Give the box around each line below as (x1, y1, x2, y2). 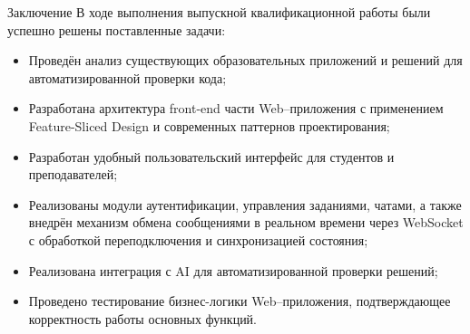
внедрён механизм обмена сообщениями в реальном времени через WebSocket (28, 213, 464, 232)
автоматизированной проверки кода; (28, 68, 227, 87)
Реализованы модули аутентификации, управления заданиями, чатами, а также (28, 195, 462, 214)
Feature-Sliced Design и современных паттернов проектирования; (28, 116, 390, 135)
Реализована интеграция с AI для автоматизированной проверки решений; (28, 261, 438, 280)
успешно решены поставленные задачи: (7, 20, 226, 39)
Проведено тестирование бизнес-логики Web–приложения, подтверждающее (28, 291, 451, 310)
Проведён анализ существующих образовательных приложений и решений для (28, 51, 463, 70)
